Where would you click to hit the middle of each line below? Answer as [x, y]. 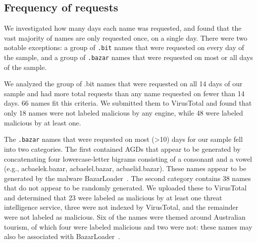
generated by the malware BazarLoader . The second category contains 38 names [128, 178]
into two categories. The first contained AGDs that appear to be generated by [122, 149]
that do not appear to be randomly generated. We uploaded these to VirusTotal [125, 188]
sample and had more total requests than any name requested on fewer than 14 [124, 93]
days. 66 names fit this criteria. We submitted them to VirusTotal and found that [128, 103]
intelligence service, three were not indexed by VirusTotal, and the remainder [121, 207]
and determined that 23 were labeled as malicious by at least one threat [113, 197]
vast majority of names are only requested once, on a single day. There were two [126, 37]
